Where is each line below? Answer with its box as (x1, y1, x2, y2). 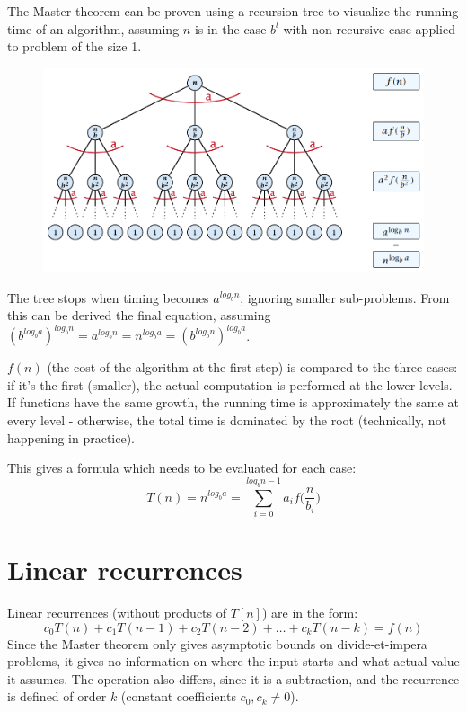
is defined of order (7, 687, 107, 706)
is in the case (194, 19, 267, 38)
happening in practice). (7, 428, 136, 447)
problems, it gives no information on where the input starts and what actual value (7, 652, 460, 671)
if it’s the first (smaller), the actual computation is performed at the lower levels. (7, 375, 453, 394)
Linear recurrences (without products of (7, 602, 227, 621)
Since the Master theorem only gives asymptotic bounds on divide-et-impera (7, 634, 427, 653)
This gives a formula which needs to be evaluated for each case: (7, 458, 357, 477)
